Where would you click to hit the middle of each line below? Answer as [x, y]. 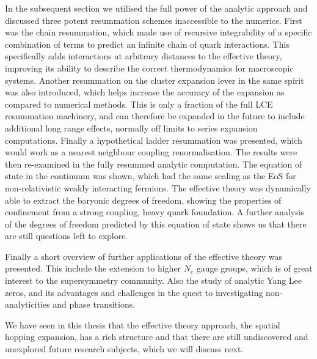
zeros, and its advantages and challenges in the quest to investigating [134, 292]
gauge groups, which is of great [254, 268]
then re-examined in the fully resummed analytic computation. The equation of [154, 164]
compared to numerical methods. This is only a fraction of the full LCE [139, 104]
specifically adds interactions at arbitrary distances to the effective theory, [144, 56]
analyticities [27, 304]
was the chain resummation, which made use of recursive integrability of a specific [158, 32]
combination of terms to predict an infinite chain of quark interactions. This [147, 44]
